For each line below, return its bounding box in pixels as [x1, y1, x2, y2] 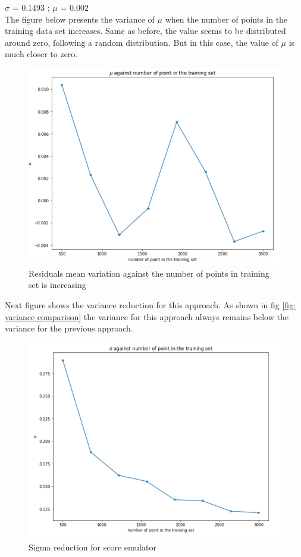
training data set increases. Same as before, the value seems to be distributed [5, 24, 286, 37]
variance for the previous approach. [5, 322, 133, 334]
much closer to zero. [5, 48, 78, 60]
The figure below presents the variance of [5, 12, 155, 25]
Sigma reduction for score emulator [29, 541, 156, 553]
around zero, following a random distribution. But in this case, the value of [5, 36, 278, 48]
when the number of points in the [165, 12, 288, 25]
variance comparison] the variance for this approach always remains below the [5, 310, 289, 323]
